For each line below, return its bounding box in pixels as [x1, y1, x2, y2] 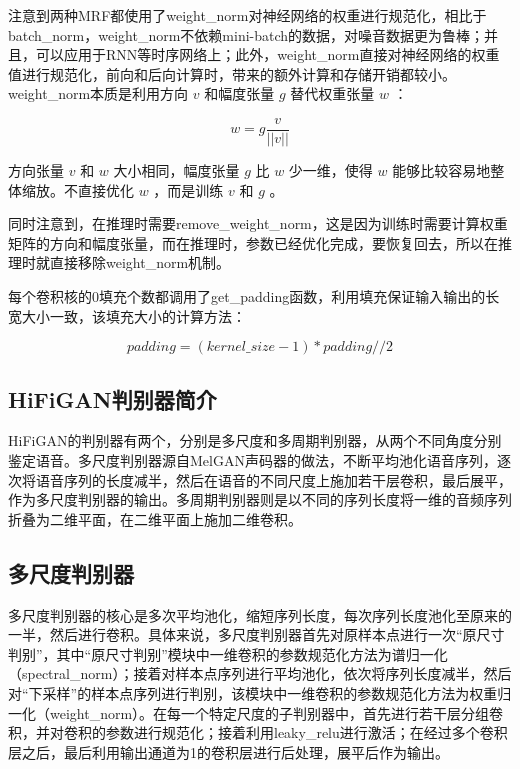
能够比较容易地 [392, 160, 491, 181]
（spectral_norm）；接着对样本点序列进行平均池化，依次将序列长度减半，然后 [8, 663, 512, 684]
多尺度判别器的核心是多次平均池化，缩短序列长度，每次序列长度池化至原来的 [8, 604, 512, 625]
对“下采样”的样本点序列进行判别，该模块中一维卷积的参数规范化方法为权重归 [8, 682, 512, 703]
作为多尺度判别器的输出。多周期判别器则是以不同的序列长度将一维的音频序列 [8, 489, 512, 510]
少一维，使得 [288, 160, 373, 181]
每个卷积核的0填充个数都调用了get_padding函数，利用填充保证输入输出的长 [8, 286, 500, 306]
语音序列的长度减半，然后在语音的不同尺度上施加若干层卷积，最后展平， [35, 469, 512, 490]
